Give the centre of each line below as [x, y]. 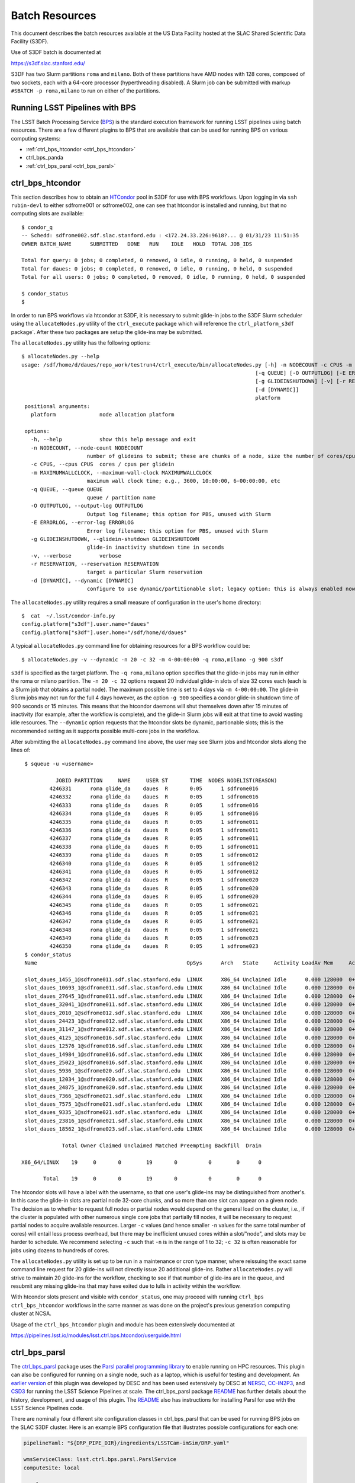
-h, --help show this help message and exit [113, 440]
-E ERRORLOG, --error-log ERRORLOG [82, 523]
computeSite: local [51, 1468]
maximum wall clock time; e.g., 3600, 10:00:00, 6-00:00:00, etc [183, 481]
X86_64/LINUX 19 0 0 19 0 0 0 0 [142, 1162]
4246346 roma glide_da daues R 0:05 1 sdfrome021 [154, 913]
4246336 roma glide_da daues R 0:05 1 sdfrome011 [154, 830]
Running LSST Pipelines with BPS [73, 108]
